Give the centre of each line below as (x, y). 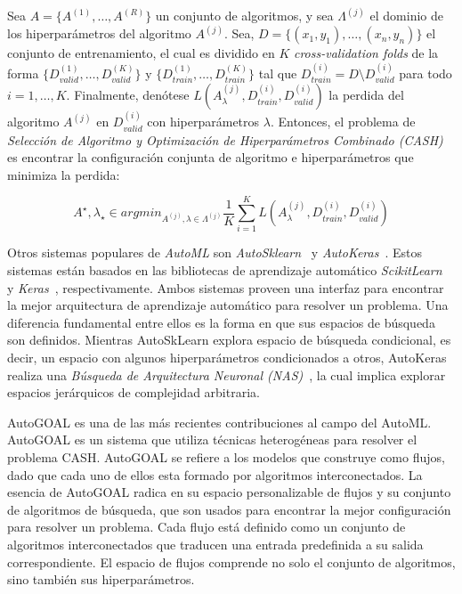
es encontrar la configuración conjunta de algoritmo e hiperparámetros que (211, 157)
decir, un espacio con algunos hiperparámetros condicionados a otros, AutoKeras (227, 357)
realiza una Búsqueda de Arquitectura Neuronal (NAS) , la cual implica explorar (227, 374)
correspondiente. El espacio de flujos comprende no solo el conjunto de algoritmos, (231, 561)
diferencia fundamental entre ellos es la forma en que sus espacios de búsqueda (221, 322)
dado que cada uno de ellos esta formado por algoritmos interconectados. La (215, 474)
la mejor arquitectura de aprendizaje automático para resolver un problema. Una (228, 305)
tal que (278, 73)
